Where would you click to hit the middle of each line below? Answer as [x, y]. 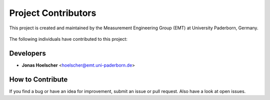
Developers [27, 53]
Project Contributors [53, 13]
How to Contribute [38, 79]
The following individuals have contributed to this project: [68, 39]
